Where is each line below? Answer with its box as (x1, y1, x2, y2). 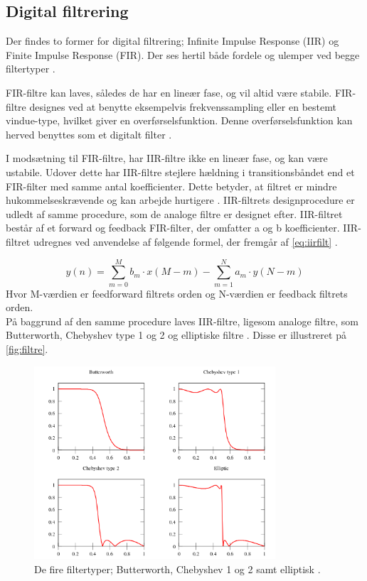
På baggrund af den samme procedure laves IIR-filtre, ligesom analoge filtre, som (6, 313, 358, 328)
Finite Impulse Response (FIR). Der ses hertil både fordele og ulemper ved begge (6, 47, 360, 62)
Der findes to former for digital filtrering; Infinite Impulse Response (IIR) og (6, 33, 339, 48)
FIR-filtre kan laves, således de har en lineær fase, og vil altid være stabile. (6, 85, 332, 99)
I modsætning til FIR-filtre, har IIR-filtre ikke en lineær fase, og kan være (6, 151, 328, 165)
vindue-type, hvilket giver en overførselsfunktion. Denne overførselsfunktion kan (6, 113, 353, 128)
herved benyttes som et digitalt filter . (6, 126, 172, 141)
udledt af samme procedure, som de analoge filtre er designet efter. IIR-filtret (6, 206, 343, 221)
